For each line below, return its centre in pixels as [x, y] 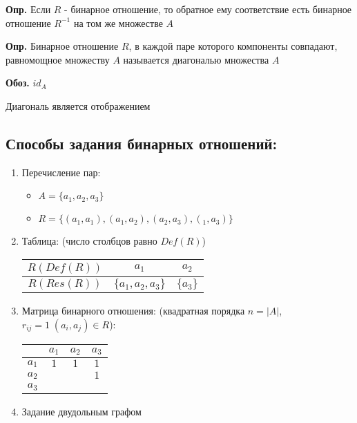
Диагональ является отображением [78, 105]
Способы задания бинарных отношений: [142, 143]
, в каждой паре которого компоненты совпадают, [233, 46]
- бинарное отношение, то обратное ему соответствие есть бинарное [208, 9]
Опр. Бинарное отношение [62, 46]
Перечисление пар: [61, 172]
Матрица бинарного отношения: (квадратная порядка [133, 310]
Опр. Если [28, 9]
